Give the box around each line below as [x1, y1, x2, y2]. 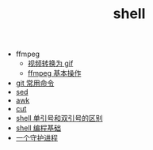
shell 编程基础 [15, 123, 62, 133]
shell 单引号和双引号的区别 [15, 114, 103, 123]
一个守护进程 [15, 133, 58, 143]
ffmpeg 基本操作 [27, 69, 82, 78]
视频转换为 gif [27, 58, 74, 68]
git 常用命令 [15, 78, 55, 88]
